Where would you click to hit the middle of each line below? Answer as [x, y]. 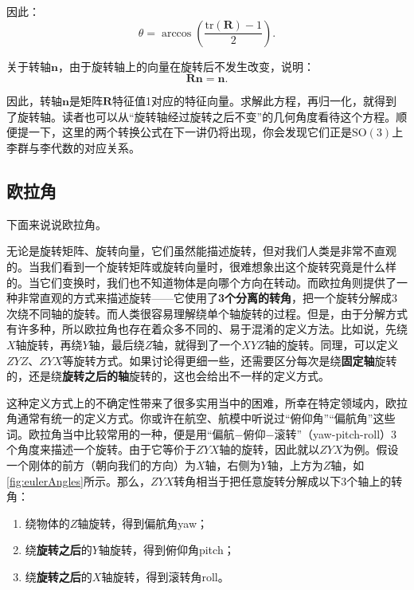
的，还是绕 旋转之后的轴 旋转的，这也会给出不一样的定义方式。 [168, 376]
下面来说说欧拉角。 [57, 224]
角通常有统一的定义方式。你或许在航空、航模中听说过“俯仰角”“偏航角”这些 [201, 418]
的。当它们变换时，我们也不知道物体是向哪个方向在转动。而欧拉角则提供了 [201, 282]
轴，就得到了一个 [197, 344]
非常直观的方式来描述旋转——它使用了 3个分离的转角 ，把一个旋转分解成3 [207, 298]
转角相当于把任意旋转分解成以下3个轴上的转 [288, 480]
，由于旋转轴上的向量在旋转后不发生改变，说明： [186, 66]
